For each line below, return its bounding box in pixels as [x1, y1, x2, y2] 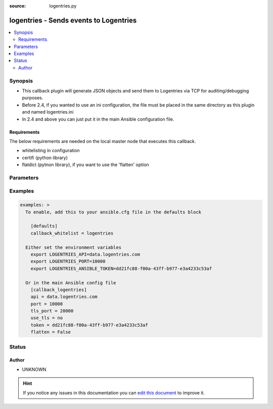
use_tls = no [30, 315, 63, 321]
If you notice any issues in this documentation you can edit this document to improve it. [23, 389, 205, 396]
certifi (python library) [22, 155, 68, 161]
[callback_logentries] [30, 287, 87, 292]
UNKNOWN [22, 366, 47, 372]
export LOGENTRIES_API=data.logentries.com [30, 251, 140, 257]
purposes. [22, 95, 43, 101]
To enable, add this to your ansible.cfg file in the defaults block [25, 209, 202, 215]
